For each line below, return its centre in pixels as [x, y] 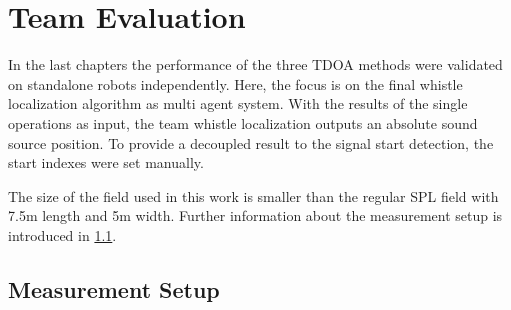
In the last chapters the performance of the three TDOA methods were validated [255, 64]
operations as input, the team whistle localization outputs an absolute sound [243, 122]
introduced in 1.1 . [62, 234]
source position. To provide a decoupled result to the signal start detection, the [251, 142]
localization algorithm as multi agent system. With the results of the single [238, 103]
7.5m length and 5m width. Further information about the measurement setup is [255, 215]
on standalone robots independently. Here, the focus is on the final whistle [235, 83]
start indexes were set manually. [106, 162]
